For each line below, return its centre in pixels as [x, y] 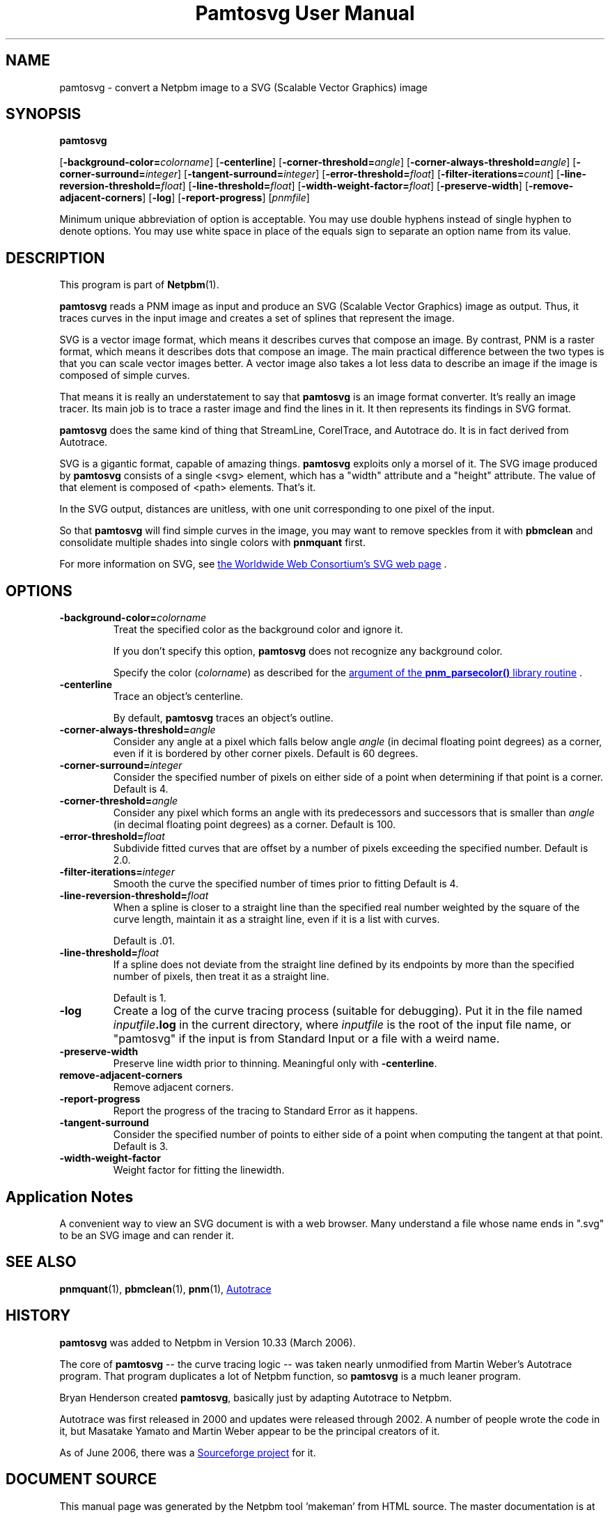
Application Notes [70, 1197]
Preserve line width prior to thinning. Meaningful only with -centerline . [275, 1064]
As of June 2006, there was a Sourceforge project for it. [188, 1452]
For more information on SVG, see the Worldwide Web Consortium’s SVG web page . [253, 564]
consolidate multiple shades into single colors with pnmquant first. [212, 543]
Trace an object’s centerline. [178, 697]
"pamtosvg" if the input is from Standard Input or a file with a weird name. [306, 1039]
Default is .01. [144, 941]
